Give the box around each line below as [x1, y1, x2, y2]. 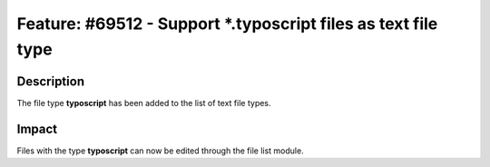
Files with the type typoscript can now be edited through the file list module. [16, 145, 304, 156]
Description [16, 74, 85, 89]
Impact [16, 121, 58, 136]
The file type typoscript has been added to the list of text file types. [16, 97, 271, 108]
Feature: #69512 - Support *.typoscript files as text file [16, 14, 438, 34]
